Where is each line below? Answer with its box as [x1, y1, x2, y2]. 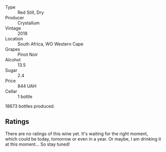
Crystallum [17, 20, 40, 26]
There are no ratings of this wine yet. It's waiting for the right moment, [5, 131, 149, 137]
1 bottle [17, 94, 33, 100]
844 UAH [17, 83, 37, 89]
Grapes [5, 47, 20, 52]
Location [5, 36, 23, 42]
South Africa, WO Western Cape [17, 41, 84, 47]
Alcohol [5, 57, 21, 62]
